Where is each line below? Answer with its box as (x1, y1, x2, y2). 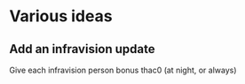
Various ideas (9, 6, 113, 27)
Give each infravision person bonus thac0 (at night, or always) (9, 65, 237, 75)
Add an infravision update (9, 42, 155, 57)
